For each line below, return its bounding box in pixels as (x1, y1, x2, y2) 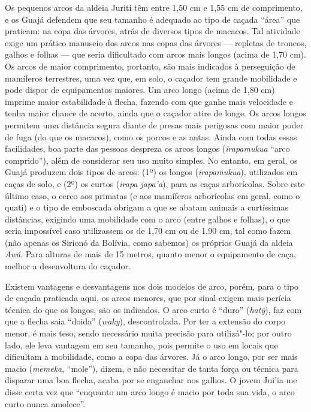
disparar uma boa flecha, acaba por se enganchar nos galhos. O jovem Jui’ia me (5, 374, 297, 386)
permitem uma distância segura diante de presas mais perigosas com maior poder (5, 118, 304, 131)
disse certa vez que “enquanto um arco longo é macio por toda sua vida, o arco (5, 386, 295, 398)
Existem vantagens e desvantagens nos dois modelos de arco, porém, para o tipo (5, 279, 299, 292)
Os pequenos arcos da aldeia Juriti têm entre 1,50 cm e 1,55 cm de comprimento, (5, 1, 303, 13)
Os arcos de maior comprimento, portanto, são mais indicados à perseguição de (5, 59, 295, 72)
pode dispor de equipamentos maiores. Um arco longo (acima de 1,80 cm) (5, 83, 275, 96)
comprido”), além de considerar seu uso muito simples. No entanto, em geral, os (5, 154, 298, 166)
